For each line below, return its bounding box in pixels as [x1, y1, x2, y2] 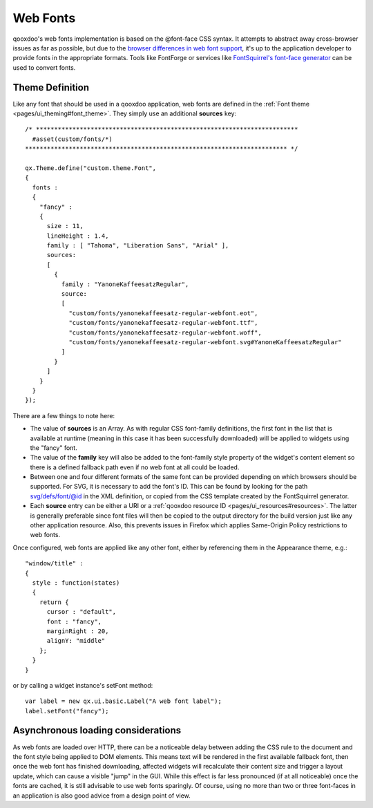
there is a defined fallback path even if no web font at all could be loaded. [30, 463, 240, 471]
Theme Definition [12, 82, 90, 93]
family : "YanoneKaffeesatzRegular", [61, 280, 189, 288]
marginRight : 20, [46, 627, 109, 635]
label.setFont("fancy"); [25, 707, 109, 715]
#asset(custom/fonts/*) [32, 135, 113, 143]
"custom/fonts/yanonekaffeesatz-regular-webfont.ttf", [68, 319, 258, 327]
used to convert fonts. [12, 63, 76, 72]
